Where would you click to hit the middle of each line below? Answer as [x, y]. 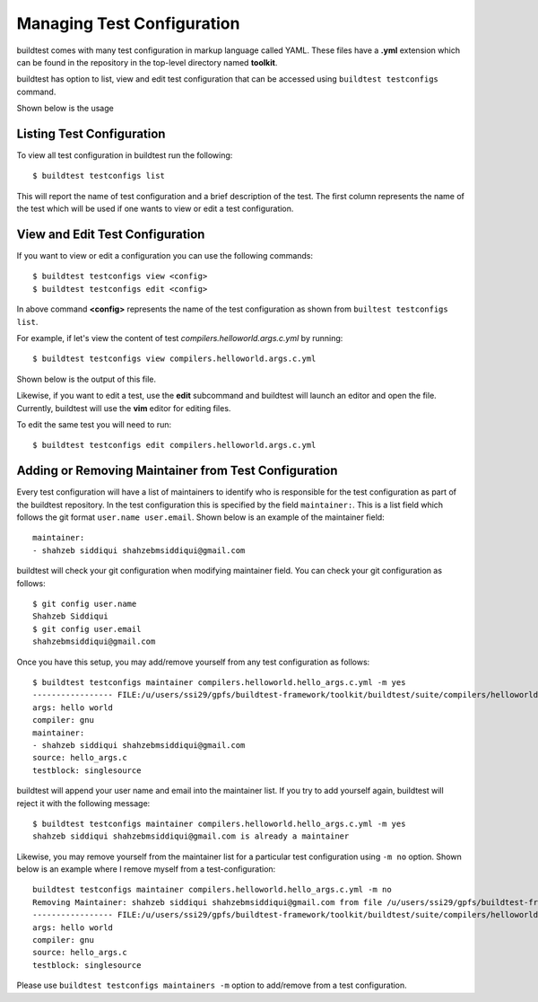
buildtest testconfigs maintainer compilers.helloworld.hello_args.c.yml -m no [212, 890]
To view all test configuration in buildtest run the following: [125, 155]
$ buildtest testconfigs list [99, 176]
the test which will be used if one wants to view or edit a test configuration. [155, 209]
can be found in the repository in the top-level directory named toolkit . [147, 62]
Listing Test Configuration [91, 133]
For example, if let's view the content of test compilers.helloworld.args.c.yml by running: [180, 338]
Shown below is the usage [65, 109]
